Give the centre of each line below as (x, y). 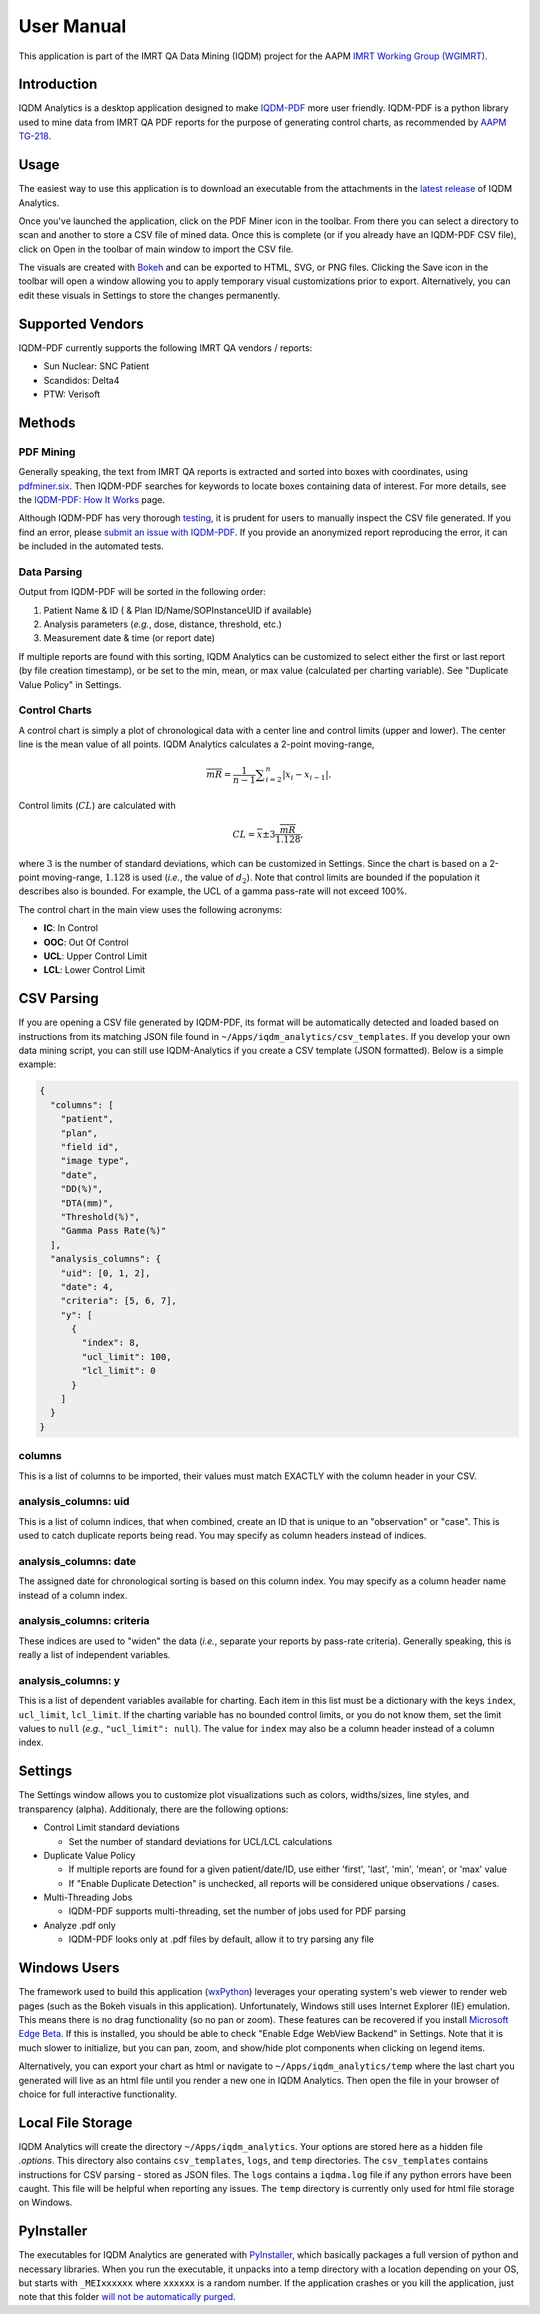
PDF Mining (47, 452)
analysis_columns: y (69, 1680)
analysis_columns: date (77, 1561)
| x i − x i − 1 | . (306, 775)
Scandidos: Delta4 (81, 380)
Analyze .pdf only (80, 1925)
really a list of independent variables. (94, 1655)
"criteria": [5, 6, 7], (118, 1301)
